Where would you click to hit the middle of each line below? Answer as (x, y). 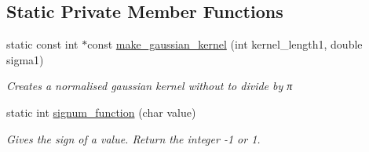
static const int (42, 44)
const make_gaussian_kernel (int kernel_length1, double (225, 44)
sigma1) (25, 59)
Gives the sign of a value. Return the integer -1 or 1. (133, 138)
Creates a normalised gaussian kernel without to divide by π (150, 86)
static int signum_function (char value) (101, 112)
